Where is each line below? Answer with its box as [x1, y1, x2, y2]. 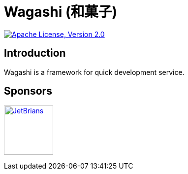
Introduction [4, 47, 66, 60]
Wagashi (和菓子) [4, 3, 118, 20]
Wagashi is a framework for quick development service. [4, 68, 185, 76]
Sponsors [4, 85, 52, 98]
